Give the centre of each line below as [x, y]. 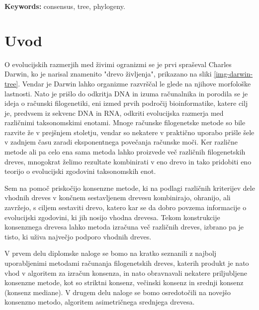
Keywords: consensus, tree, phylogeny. [65, 6]
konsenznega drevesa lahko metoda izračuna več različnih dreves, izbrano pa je [124, 227]
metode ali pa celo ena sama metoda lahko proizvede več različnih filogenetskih [125, 152]
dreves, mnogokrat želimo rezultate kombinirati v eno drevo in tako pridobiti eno [128, 161]
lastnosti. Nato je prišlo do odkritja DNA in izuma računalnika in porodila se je [126, 93]
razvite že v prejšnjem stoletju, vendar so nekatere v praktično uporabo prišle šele [129, 132]
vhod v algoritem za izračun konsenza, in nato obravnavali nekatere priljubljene [126, 272]
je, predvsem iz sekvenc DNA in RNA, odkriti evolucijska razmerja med [114, 113]
